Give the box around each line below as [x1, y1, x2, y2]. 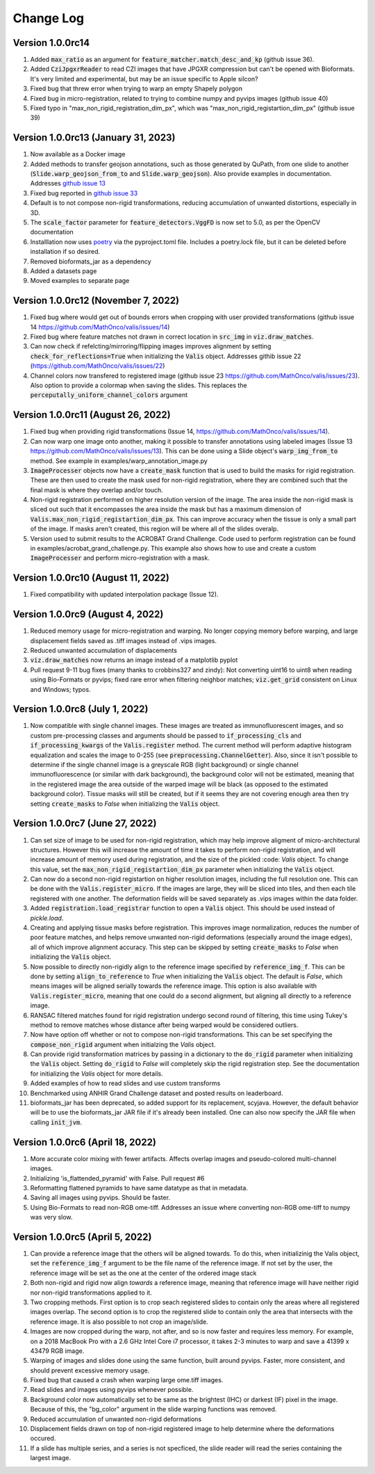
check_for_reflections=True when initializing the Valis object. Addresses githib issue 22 [30, 352, 301, 360]
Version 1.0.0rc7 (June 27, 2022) [12, 818, 157, 829]
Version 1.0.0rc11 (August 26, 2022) [12, 409, 171, 421]
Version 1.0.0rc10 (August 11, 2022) [12, 572, 169, 584]
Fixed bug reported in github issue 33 [30, 188, 138, 197]
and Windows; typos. [30, 685, 91, 693]
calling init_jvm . [30, 1118, 83, 1126]
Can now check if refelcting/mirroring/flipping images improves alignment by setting [30, 342, 272, 350]
